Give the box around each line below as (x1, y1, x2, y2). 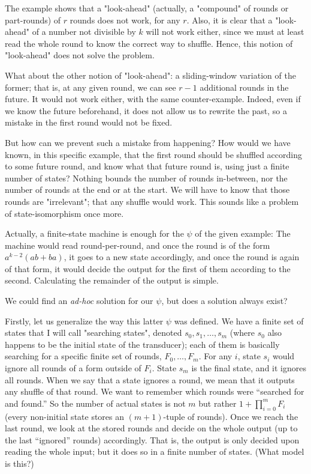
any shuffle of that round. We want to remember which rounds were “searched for (5, 385, 304, 398)
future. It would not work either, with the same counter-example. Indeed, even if (5, 93, 301, 105)
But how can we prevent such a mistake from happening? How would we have (5, 136, 291, 148)
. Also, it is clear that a (186, 13, 273, 26)
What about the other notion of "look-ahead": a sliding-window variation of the (5, 68, 296, 81)
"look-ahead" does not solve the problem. (5, 49, 155, 61)
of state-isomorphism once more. (5, 207, 124, 219)
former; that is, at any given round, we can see (5, 81, 176, 93)
